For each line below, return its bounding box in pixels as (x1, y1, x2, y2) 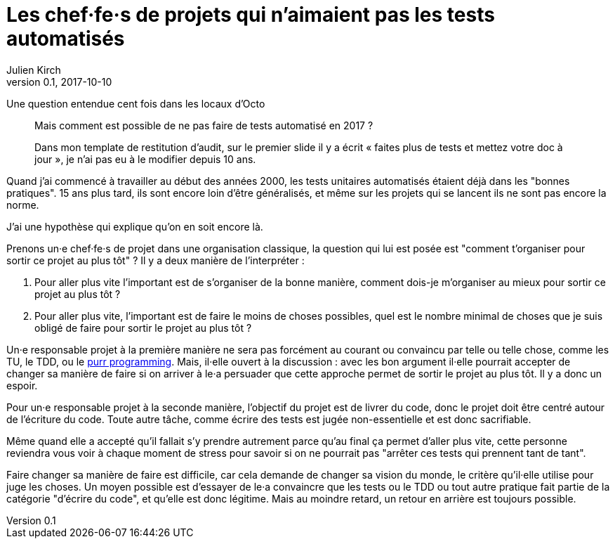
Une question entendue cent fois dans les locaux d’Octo (6, 97, 265, 110)
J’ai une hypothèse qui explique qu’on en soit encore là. (6, 220, 263, 233)
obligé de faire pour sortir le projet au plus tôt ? (34, 321, 252, 334)
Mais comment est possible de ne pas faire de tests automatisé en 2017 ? (34, 119, 373, 131)
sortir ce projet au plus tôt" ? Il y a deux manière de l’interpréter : (6, 254, 305, 266)
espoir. (6, 379, 38, 391)
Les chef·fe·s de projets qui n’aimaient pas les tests (6, 3, 495, 27)
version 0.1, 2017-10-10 (6, 75, 112, 88)
